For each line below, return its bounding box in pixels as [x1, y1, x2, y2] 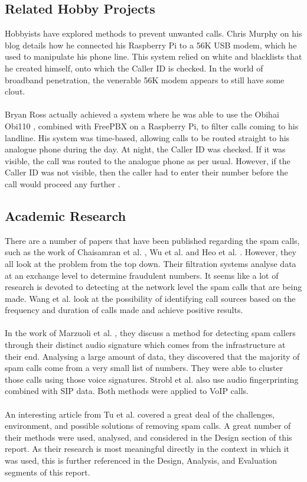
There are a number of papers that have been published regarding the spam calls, [5, 234, 300, 246]
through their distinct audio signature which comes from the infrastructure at [5, 338, 286, 351]
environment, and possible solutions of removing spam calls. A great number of [5, 419, 291, 432]
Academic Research [5, 206, 126, 224]
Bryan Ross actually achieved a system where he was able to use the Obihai [5, 108, 279, 120]
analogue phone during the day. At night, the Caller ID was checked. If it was [5, 143, 286, 155]
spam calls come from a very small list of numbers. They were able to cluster [5, 361, 283, 374]
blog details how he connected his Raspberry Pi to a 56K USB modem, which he [5, 38, 297, 51]
